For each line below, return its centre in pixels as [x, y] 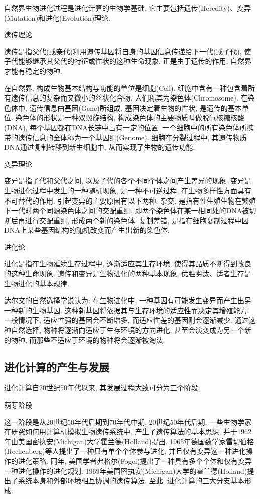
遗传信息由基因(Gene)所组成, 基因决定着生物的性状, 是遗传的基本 [136, 107]
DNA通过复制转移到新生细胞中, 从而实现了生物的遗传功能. [100, 147]
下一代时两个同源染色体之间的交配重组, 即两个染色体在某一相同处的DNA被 [127, 210]
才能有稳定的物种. [33, 71]
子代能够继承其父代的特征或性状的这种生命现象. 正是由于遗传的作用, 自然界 [128, 61]
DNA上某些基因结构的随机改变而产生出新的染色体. [87, 230]
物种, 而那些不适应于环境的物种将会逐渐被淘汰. [88, 339]
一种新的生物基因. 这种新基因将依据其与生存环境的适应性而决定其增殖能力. [127, 310]
